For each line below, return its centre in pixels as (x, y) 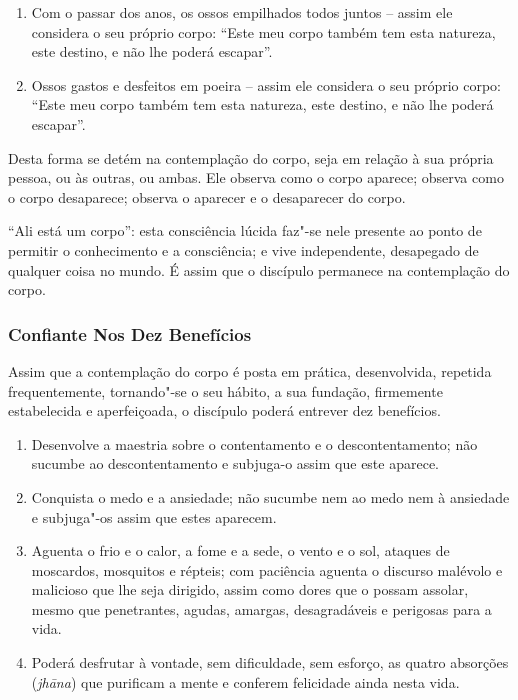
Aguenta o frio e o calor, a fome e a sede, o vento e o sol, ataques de (240, 550)
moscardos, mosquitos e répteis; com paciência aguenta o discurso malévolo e (267, 569)
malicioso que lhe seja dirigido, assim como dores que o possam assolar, (250, 589)
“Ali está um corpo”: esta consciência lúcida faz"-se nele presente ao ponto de (245, 230)
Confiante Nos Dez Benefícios (130, 333)
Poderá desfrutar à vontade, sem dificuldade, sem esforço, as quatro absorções (270, 662)
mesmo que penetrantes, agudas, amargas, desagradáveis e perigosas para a (261, 608)
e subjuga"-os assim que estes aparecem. (154, 516)
